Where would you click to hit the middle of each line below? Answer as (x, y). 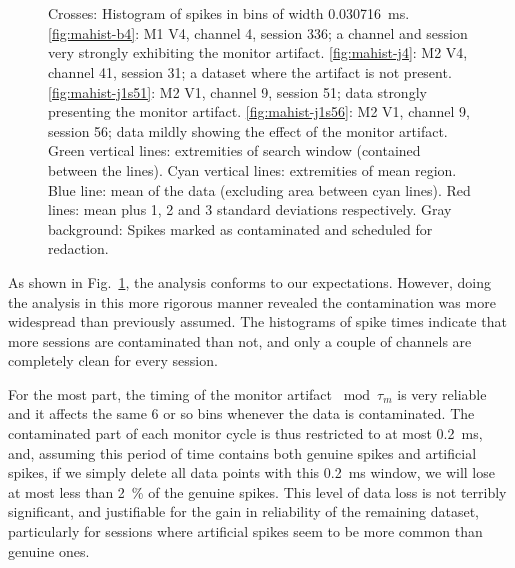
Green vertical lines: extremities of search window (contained (234, 150)
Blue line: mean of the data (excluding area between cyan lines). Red (259, 189)
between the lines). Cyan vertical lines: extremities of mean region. (252, 169)
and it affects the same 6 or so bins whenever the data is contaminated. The (241, 413)
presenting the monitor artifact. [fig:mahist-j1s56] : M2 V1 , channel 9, (259, 111)
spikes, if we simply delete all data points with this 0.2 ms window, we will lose (251, 472)
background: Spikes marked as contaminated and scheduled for (240, 228)
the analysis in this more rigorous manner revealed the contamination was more (252, 301)
